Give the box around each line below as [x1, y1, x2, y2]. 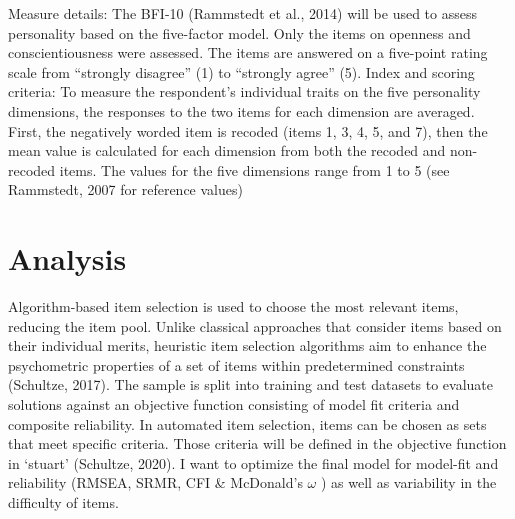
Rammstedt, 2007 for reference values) [8, 179, 243, 200]
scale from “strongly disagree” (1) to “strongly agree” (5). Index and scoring [8, 61, 475, 82]
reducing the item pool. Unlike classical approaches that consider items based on [8, 315, 502, 336]
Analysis [8, 238, 127, 279]
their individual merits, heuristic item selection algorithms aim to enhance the [8, 335, 487, 356]
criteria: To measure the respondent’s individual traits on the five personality [8, 81, 481, 102]
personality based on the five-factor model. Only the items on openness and [8, 22, 471, 43]
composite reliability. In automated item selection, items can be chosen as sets [8, 413, 487, 434]
